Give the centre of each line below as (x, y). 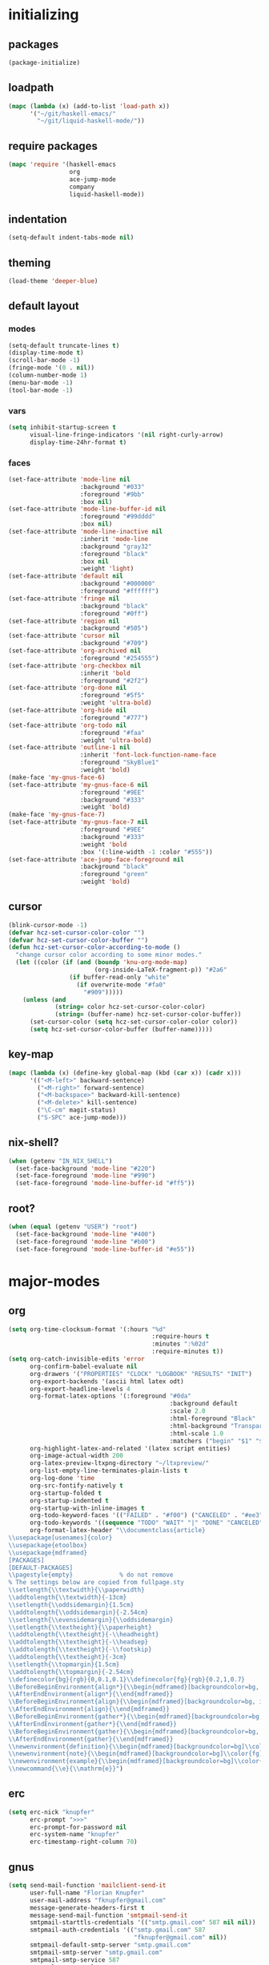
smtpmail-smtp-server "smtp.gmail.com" (96, 1952)
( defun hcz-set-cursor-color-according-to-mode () (94, 947)
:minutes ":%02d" (181, 1344)
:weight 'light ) (107, 569)
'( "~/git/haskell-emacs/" (72, 114)
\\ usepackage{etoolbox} (48, 1545)
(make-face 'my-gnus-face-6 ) (57, 777)
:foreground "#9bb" (112, 494)
